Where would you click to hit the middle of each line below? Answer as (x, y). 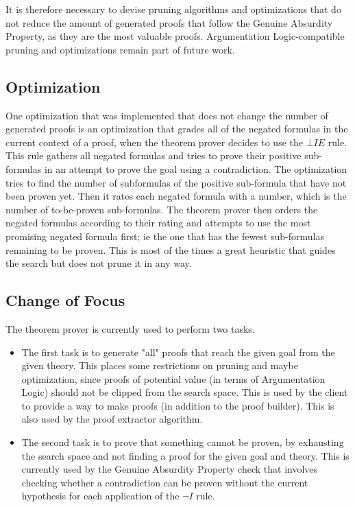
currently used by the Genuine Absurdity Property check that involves (170, 469)
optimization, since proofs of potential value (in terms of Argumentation (173, 378)
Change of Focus (65, 300)
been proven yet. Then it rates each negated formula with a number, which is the (176, 196)
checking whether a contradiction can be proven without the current (165, 482)
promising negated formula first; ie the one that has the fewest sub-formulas (165, 236)
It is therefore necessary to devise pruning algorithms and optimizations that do (173, 9)
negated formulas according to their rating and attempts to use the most (158, 223)
